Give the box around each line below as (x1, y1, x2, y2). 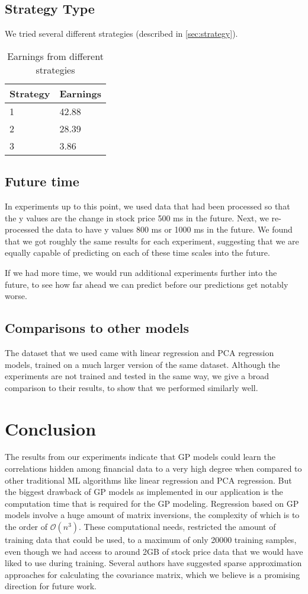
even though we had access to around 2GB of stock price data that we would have (5, 545, 303, 557)
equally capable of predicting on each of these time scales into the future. (5, 246, 270, 259)
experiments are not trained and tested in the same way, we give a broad (5, 370, 269, 382)
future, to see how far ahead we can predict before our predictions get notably (5, 278, 288, 290)
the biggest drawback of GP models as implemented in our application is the (5, 485, 283, 498)
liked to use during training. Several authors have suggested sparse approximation (5, 557, 302, 569)
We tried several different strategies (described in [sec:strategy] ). (5, 27, 238, 40)
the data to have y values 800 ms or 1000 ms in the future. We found (41, 223, 293, 236)
